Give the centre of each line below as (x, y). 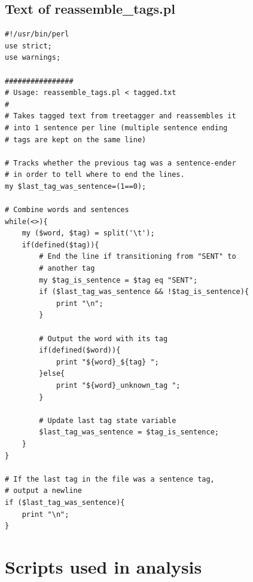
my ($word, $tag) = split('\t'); (88, 233)
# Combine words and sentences (67, 210)
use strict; (28, 46)
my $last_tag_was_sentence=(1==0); (76, 186)
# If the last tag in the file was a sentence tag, (110, 479)
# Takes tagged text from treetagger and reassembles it (121, 116)
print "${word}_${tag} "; (107, 362)
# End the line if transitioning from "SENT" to (138, 257)
